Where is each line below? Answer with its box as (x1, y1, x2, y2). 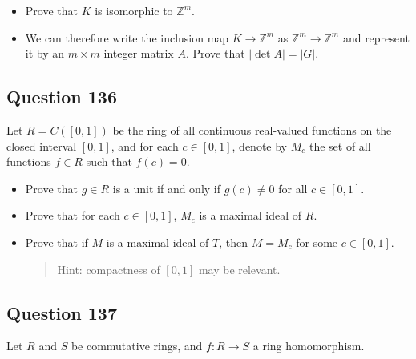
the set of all (309, 137, 371, 154)
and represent (342, 29, 410, 46)
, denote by (232, 137, 287, 154)
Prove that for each (25, 207, 120, 224)
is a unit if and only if (112, 179, 221, 196)
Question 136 (6, 84, 118, 109)
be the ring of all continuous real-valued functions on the (112, 121, 392, 138)
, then (219, 233, 248, 250)
